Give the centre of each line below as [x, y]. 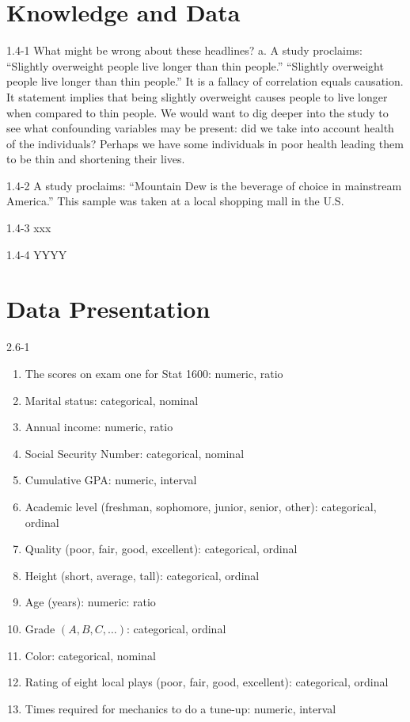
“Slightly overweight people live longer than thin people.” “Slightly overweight [195, 65]
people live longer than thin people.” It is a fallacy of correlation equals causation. [205, 81]
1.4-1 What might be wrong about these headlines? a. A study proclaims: [184, 50]
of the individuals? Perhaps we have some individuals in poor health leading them [205, 143]
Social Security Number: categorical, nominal [135, 453]
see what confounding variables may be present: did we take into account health [200, 128]
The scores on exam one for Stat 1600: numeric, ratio [154, 373]
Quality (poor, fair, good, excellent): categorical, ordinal [161, 549]
